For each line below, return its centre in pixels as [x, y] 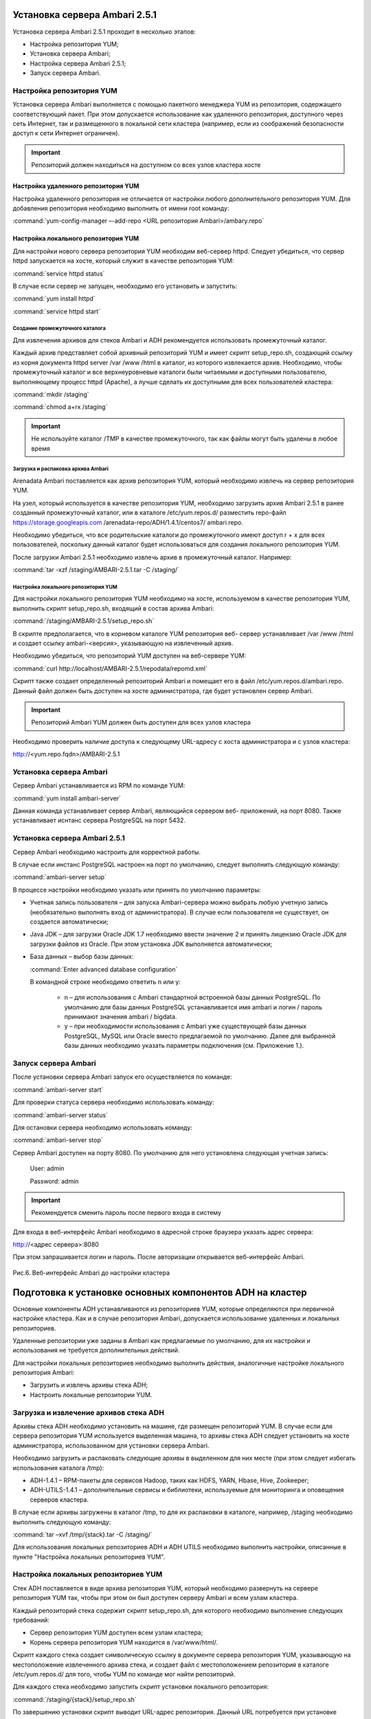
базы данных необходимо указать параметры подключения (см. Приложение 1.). [184, 1046]
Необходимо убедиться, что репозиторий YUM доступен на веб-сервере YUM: [130, 656]
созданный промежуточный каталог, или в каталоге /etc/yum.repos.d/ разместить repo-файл [149, 513]
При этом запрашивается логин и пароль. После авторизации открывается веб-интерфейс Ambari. [159, 1257]
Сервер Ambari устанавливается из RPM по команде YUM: [99, 786]
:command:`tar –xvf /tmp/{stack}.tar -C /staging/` [82, 1534]
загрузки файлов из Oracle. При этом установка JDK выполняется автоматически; [151, 944]
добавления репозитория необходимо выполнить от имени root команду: [121, 208]
